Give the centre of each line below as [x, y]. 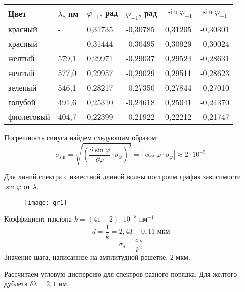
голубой [22, 102]
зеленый [22, 88]
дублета [16, 284]
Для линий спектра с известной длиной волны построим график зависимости [122, 176]
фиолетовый [29, 117]
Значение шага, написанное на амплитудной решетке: [86, 257]
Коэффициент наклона [38, 219]
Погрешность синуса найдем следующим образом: [81, 138]
